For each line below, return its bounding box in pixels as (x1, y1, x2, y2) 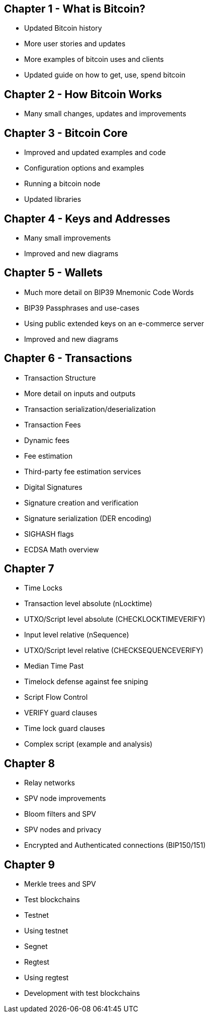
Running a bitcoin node (24, 179, 100, 188)
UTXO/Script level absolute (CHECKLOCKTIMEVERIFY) (24, 615, 205, 624)
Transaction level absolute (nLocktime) (24, 599, 152, 608)
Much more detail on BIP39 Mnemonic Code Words (24, 287, 194, 297)
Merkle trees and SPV (24, 880, 96, 889)
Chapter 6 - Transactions (4, 352, 132, 365)
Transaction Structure (24, 373, 96, 382)
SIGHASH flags (24, 529, 74, 538)
